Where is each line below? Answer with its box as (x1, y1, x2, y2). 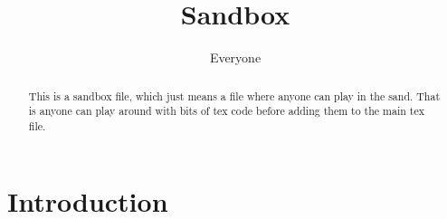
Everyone (209, 48, 262, 67)
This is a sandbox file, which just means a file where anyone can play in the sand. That (28, 88, 441, 103)
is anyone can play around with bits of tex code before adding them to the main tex (28, 103, 424, 119)
